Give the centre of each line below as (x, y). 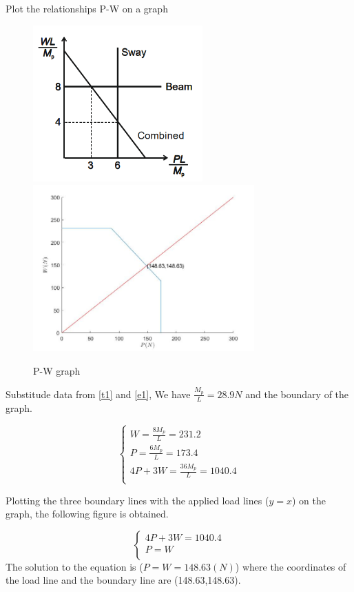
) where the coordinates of (291, 566)
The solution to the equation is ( (74, 566)
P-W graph (57, 370)
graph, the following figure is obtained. (87, 514)
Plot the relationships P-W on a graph (87, 8)
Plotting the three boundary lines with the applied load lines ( (137, 500)
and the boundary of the (297, 394)
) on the (309, 500)
